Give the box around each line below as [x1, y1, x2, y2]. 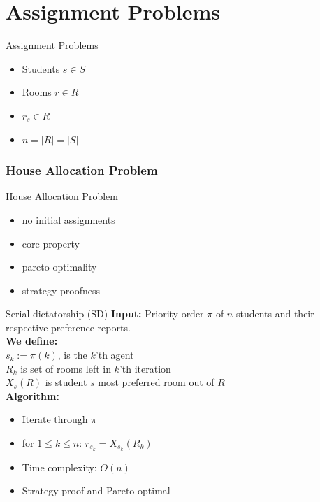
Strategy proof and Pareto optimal [22, 483, 170, 498]
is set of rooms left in [20, 361, 111, 375]
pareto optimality [22, 259, 97, 274]
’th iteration [119, 361, 171, 375]
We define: [6, 334, 58, 348]
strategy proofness [22, 282, 100, 297]
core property [22, 236, 80, 250]
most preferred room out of [98, 375, 214, 389]
